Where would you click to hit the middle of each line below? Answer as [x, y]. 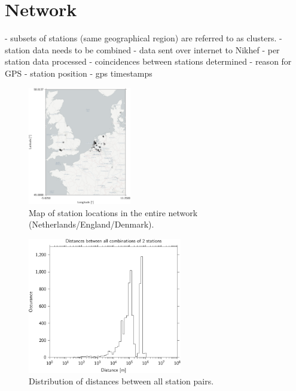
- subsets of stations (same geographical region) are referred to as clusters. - [144, 38]
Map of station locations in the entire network [113, 212]
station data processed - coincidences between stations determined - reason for [148, 61]
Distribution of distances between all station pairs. [121, 381]
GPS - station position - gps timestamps [79, 73]
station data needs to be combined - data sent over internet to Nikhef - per [142, 49]
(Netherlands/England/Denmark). [91, 224]
